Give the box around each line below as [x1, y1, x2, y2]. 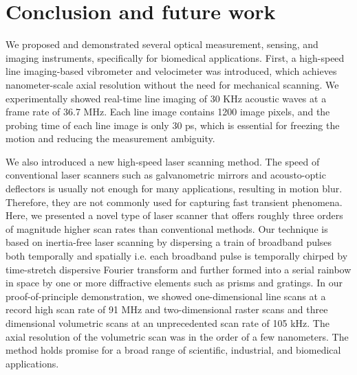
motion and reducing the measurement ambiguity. [6, 131, 215, 146]
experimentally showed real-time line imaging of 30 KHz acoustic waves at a [6, 91, 327, 105]
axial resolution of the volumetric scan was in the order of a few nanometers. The [6, 329, 349, 343]
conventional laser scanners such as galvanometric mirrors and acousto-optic [6, 168, 326, 182]
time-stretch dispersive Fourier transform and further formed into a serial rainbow [6, 262, 351, 276]
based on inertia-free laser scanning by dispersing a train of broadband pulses [6, 235, 332, 249]
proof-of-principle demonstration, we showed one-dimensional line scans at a [6, 288, 326, 303]
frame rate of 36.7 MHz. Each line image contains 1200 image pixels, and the [6, 104, 330, 119]
